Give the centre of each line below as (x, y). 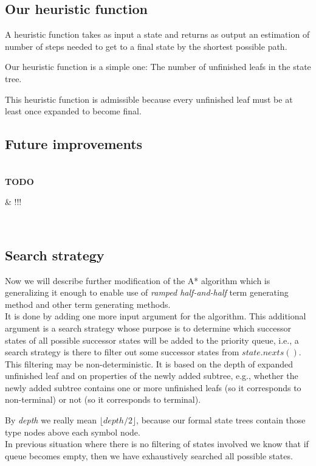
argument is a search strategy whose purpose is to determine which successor (148, 328)
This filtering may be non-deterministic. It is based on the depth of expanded (149, 363)
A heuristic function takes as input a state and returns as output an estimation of (157, 34)
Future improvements (74, 144)
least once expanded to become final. (73, 111)
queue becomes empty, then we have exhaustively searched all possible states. (149, 455)
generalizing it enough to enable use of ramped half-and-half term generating (147, 292)
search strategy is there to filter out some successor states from (122, 352)
